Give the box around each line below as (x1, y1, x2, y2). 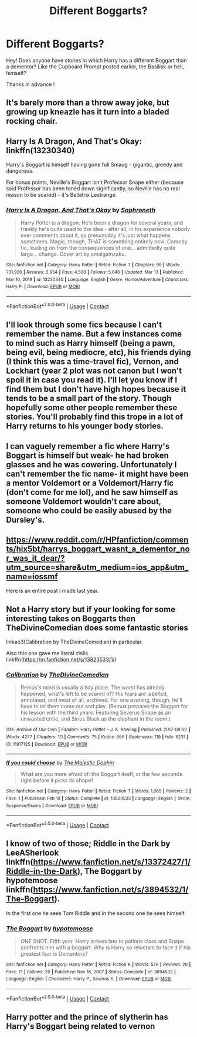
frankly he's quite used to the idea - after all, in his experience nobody (20, 226, 191, 233)
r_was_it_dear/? (6, 553, 65, 563)
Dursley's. (6, 514, 45, 525)
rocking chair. (6, 116, 58, 126)
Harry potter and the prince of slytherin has (6, 1012, 169, 1022)
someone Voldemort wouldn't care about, (6, 496, 161, 506)
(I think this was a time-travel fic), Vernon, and (6, 356, 179, 366)
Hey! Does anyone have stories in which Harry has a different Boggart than (6, 57, 187, 64)
